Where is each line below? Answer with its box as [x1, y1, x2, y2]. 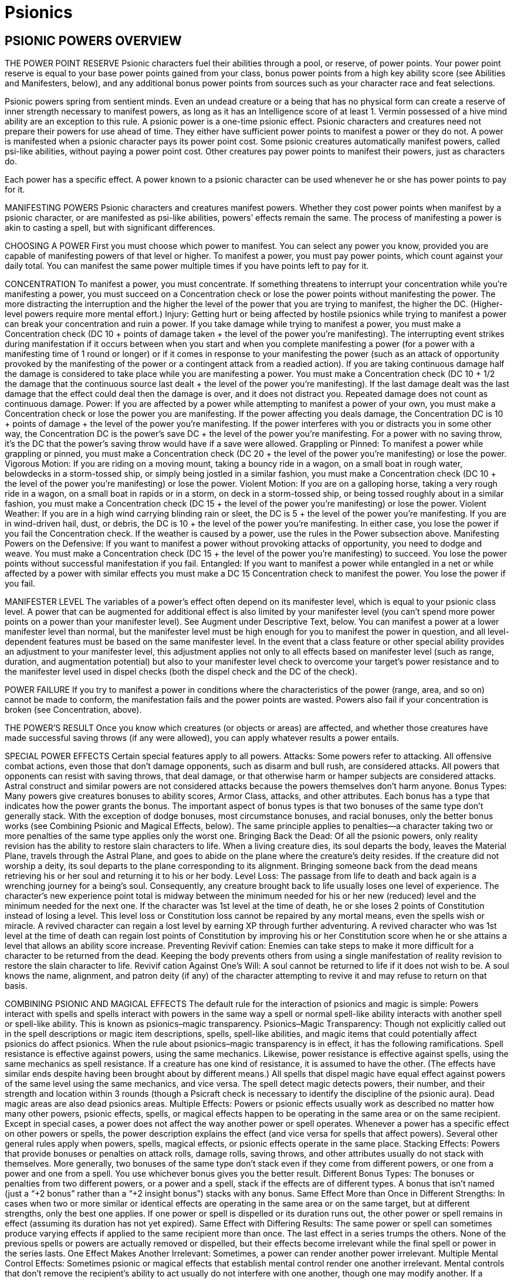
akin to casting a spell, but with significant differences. [5, 223, 215, 233]
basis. [5, 981, 28, 991]
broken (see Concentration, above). [5, 705, 142, 715]
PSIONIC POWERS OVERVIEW [5, 33, 182, 48]
